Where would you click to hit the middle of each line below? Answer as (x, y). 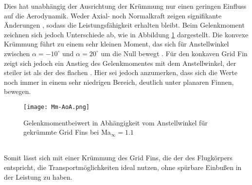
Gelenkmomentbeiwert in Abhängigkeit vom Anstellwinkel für (116, 122)
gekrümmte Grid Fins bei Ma (67, 132)
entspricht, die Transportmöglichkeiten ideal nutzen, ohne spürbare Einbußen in (123, 167)
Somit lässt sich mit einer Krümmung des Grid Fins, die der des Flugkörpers (118, 158)
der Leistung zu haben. (38, 177)
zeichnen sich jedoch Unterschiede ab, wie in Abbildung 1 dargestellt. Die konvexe (126, 34)
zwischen (17, 53)
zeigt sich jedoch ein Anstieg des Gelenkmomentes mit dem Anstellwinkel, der (120, 63)
